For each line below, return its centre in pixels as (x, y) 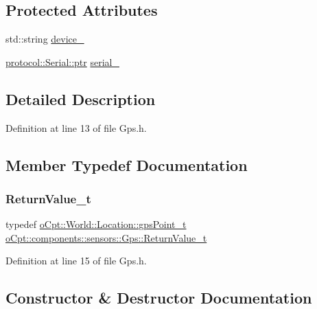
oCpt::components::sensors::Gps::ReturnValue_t (106, 237)
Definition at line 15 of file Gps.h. (76, 261)
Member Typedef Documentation (127, 164)
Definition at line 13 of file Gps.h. (76, 127)
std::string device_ (45, 39)
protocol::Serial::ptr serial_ (62, 61)
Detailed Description (81, 99)
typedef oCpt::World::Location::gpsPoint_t (96, 224)
